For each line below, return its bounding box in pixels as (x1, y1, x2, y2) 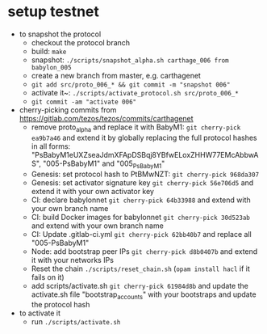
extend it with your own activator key (31, 186, 155, 196)
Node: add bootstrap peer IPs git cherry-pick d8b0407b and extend (31, 246, 258, 256)
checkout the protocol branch (31, 37, 131, 47)
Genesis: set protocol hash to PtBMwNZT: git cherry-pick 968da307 (31, 169, 260, 179)
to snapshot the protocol (19, 29, 102, 39)
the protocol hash (31, 300, 90, 310)
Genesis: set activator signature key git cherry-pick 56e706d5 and (31, 177, 254, 188)
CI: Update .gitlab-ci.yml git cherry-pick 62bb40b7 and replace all (31, 229, 252, 239)
